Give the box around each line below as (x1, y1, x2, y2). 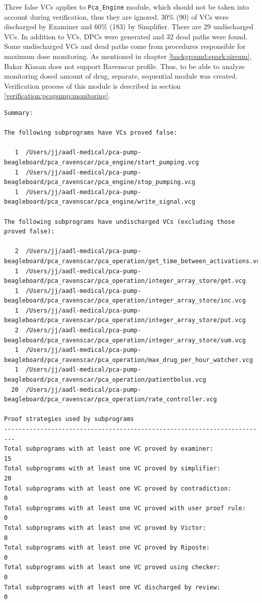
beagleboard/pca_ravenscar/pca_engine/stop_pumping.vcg (4, 178, 195, 186)
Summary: (4, 109, 33, 116)
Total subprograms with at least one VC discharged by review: (4, 583, 221, 591)
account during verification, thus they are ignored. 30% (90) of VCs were (4, 11, 229, 22)
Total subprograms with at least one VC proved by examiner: (4, 445, 214, 453)
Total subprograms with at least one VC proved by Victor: (4, 524, 206, 531)
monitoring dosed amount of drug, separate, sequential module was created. (4, 71, 238, 81)
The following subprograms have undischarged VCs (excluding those (4, 218, 235, 225)
